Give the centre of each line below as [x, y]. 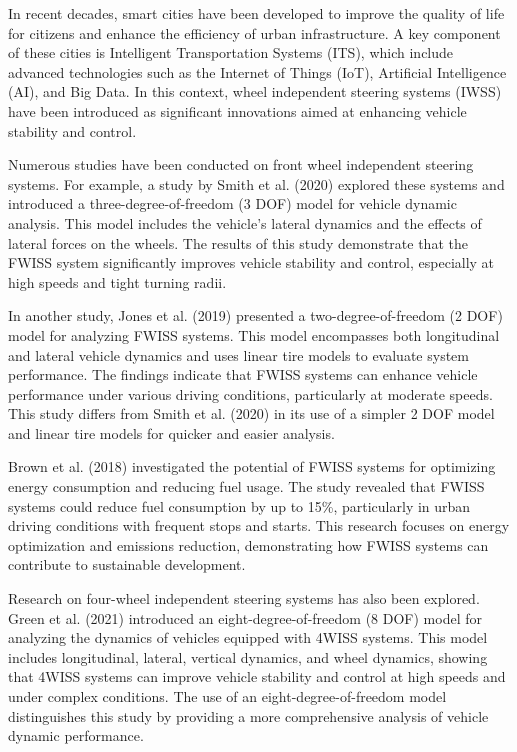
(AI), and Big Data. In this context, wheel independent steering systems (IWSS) [255, 91]
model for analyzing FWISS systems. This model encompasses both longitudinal [254, 334]
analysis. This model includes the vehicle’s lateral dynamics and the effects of [245, 222]
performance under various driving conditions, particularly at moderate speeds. [250, 393]
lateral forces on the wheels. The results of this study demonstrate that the [238, 242]
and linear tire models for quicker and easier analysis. [171, 432]
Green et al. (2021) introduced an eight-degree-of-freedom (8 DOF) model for [245, 617]
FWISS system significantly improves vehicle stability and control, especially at [251, 262]
